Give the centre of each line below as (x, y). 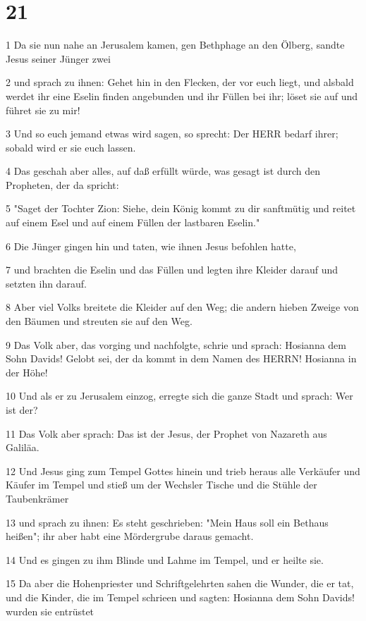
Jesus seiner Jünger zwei (58, 58)
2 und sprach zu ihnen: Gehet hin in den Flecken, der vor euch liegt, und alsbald (180, 82)
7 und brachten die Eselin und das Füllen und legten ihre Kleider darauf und (172, 270)
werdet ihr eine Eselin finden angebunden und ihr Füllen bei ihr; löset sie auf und (182, 96)
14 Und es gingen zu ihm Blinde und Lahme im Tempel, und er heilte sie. (165, 559)
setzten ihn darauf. (46, 283)
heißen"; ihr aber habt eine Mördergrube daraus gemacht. (130, 536)
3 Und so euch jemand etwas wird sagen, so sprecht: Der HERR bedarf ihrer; (172, 134)
